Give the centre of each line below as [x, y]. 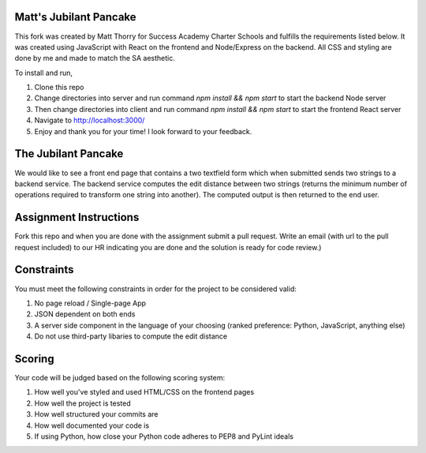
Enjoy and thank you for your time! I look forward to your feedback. [143, 131]
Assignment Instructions [77, 217]
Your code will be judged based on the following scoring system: [120, 378]
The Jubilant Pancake [69, 154]
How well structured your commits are [96, 414]
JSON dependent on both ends [85, 314]
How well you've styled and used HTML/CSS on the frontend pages [144, 392]
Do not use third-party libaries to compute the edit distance [131, 336]
